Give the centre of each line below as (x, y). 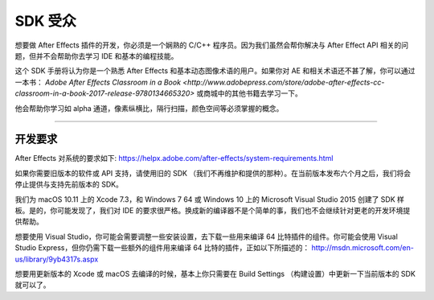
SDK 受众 (45, 21)
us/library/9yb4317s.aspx (57, 259)
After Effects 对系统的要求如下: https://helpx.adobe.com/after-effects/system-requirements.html (174, 158)
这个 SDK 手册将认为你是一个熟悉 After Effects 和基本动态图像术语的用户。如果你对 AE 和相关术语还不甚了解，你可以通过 (215, 71)
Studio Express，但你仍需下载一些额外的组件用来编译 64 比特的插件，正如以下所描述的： (162, 248)
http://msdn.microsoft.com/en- (362, 248)
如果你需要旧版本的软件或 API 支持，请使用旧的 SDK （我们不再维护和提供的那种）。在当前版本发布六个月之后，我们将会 (213, 173)
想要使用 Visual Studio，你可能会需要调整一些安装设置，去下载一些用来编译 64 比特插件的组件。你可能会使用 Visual (206, 236)
